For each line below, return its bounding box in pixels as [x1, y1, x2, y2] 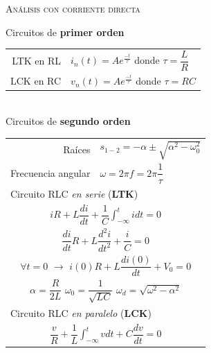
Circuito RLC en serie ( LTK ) [10, 186, 138, 200]
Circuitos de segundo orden [6, 113, 131, 128]
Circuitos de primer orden [6, 24, 125, 39]
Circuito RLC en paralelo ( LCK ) [10, 306, 152, 320]
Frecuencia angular [10, 166, 91, 180]
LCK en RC [10, 74, 62, 88]
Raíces [63, 141, 91, 156]
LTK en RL [12, 53, 62, 67]
